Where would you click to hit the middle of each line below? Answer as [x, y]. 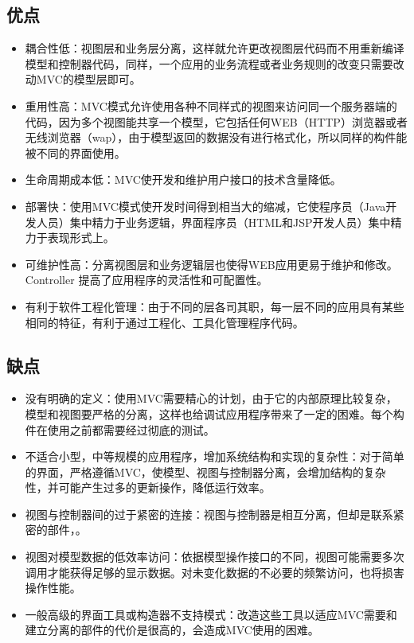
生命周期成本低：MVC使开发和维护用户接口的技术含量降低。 [183, 179]
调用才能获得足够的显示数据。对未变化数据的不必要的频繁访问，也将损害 [215, 572]
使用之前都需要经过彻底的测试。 [131, 429]
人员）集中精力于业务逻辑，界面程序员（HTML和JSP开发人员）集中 [213, 222]
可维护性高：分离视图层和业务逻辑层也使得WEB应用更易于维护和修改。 [211, 264]
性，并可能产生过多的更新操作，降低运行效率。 [148, 487]
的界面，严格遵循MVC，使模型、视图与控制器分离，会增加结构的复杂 [205, 472]
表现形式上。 [81, 238]
